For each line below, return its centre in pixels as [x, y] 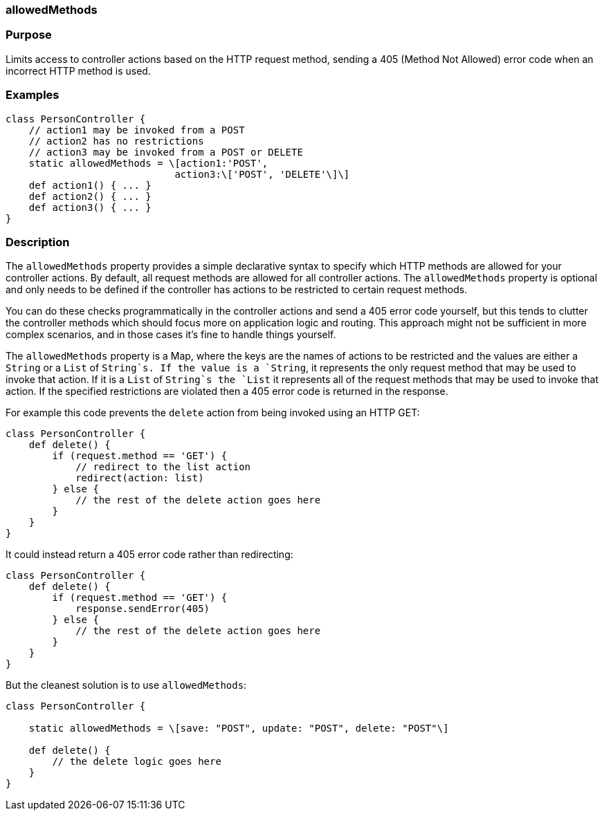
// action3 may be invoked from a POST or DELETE [166, 152]
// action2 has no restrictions [116, 141]
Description [38, 242]
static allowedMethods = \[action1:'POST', [148, 163]
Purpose [29, 35]
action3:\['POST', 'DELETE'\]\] [262, 174]
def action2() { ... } [90, 196]
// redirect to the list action [163, 467]
